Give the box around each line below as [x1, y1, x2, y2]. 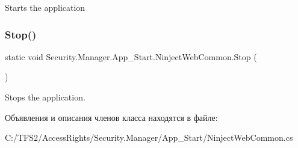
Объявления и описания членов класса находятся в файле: [5, 111, 218, 123]
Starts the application [5, 1, 85, 13]
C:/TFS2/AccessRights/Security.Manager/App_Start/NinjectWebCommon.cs [5, 131, 293, 144]
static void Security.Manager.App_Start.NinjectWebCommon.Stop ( [5, 50, 257, 63]
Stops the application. [5, 91, 85, 103]
